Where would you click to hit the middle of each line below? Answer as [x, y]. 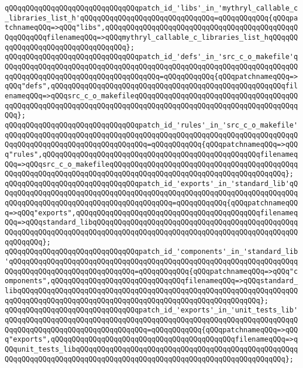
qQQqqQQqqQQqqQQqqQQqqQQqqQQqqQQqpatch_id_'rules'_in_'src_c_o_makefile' [151, 125]
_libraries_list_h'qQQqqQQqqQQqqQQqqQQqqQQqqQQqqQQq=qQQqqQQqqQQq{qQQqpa [151, 18]
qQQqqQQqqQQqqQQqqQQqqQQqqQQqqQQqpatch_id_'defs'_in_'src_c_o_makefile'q [151, 57]
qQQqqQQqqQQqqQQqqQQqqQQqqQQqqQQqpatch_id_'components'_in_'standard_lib [151, 252]
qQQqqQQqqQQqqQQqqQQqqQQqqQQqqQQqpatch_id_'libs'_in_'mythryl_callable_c [151, 8]
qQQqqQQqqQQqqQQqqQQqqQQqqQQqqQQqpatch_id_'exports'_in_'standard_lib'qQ [151, 183]
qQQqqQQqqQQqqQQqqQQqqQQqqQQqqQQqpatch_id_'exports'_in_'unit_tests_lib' [151, 310]
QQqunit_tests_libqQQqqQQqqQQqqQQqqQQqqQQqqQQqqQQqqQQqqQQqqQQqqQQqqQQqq [151, 349]
